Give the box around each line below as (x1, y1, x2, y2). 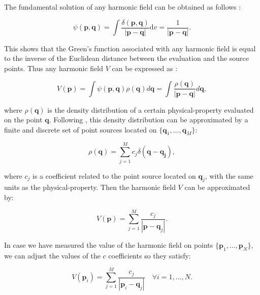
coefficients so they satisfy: (108, 250, 191, 260)
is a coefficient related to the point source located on (32, 170, 196, 181)
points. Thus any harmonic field (4, 62, 104, 73)
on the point (4, 114, 43, 125)
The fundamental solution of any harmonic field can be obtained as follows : (4, 2, 241, 12)
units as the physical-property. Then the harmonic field (4, 182, 176, 192)
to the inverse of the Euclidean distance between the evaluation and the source (4, 53, 249, 63)
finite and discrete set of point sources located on (4, 124, 157, 135)
